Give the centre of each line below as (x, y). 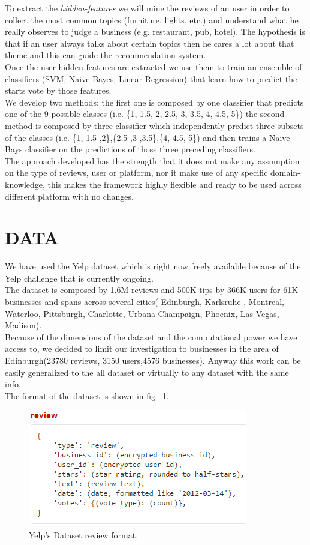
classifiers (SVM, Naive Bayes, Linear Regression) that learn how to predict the (151, 78)
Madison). (23, 325)
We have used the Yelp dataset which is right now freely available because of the (153, 266)
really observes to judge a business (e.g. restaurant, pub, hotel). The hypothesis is (155, 32)
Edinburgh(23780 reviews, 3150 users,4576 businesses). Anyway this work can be (153, 360)
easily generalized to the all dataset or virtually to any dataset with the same (147, 372)
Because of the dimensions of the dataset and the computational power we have (151, 336)
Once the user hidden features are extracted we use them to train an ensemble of (154, 66)
